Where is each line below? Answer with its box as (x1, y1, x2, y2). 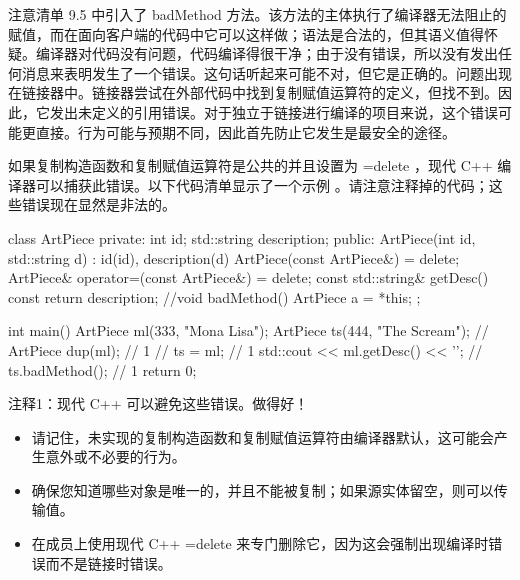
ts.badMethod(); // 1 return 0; (8, 359, 197, 380)
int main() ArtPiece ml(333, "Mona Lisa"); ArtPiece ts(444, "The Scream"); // (8, 320, 489, 341)
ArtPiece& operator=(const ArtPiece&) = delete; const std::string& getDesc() (8, 267, 489, 288)
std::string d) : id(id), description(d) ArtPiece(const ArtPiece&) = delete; (8, 247, 460, 268)
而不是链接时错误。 (45, 552, 172, 573)
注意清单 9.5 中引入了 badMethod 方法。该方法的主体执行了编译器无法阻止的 (8, 4, 507, 24)
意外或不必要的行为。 (45, 446, 186, 467)
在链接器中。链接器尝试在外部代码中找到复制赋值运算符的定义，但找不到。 (8, 82, 498, 103)
